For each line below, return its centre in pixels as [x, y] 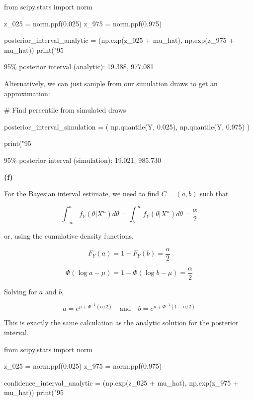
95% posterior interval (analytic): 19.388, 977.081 [79, 67]
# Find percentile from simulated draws [65, 110]
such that [214, 194]
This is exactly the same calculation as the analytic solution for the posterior [121, 323]
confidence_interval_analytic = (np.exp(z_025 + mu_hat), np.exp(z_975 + [121, 382]
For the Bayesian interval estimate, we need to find [82, 194]
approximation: [27, 93]
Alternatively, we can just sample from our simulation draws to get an [111, 83]
